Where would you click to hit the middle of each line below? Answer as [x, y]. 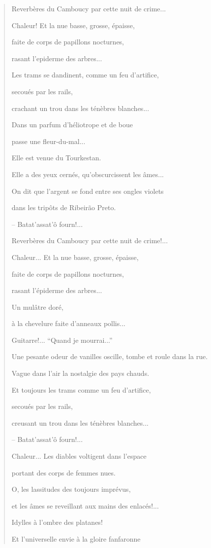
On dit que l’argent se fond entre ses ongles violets [88, 191]
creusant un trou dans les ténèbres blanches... [80, 422]
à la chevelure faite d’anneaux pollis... [68, 323]
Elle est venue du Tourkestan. [56, 158]
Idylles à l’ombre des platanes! [57, 522]
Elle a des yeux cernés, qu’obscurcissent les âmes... [88, 174]
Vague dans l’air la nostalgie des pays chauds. [80, 373]
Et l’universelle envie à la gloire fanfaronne [76, 539]
